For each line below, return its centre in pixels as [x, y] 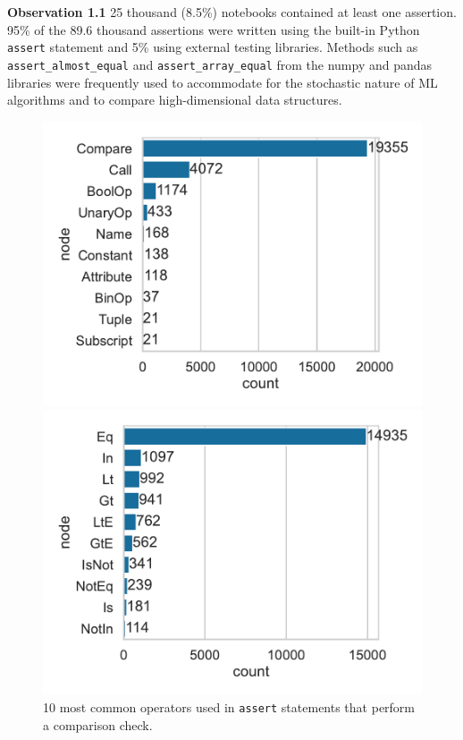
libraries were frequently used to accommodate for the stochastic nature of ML [223, 82]
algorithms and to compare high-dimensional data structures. [175, 100]
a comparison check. [98, 724]
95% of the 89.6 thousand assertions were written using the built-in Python [214, 29]
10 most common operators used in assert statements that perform [229, 706]
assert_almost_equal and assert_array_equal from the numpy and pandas [220, 64]
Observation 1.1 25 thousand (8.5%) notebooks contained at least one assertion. [232, 12]
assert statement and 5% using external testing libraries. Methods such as [213, 47]
